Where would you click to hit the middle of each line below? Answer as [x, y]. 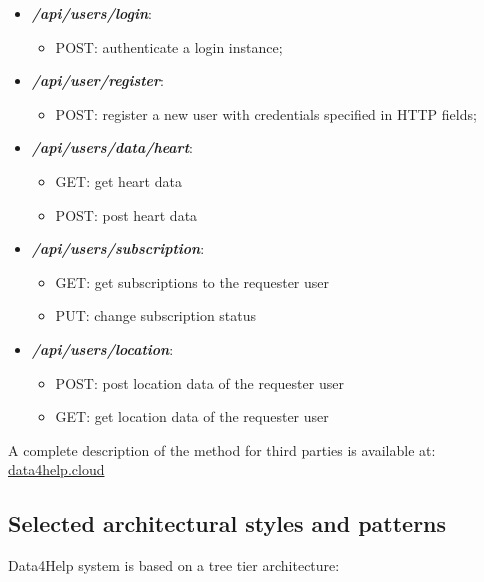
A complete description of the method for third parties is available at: [222, 449]
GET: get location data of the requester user [192, 416]
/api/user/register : [97, 80]
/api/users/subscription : [118, 248]
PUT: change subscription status [156, 315]
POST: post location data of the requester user [199, 382]
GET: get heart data [118, 180]
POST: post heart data [126, 214]
